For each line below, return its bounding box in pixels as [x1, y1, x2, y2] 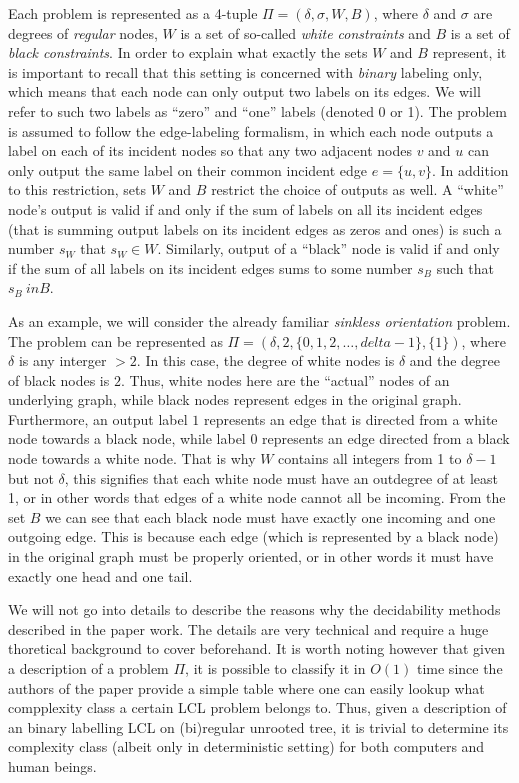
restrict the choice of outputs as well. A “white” [211, 179, 504, 200]
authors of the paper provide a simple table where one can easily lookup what [8, 677, 485, 698]
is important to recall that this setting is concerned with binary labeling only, [8, 61, 483, 82]
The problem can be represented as [8, 330, 223, 351]
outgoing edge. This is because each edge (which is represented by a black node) [8, 526, 499, 547]
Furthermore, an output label [8, 408, 188, 429]
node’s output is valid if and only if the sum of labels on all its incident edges [8, 198, 483, 219]
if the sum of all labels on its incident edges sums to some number [8, 257, 413, 278]
